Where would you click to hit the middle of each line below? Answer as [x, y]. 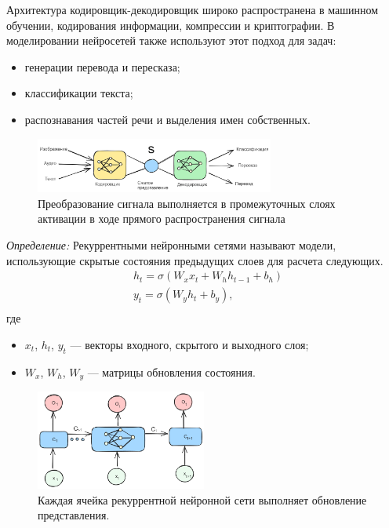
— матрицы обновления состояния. [171, 371]
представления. [74, 515]
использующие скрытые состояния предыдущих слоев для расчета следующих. [195, 260]
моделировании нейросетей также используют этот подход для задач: [171, 40]
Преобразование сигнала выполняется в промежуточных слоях [187, 203]
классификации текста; [79, 93]
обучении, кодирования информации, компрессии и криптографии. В [171, 25]
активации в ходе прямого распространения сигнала [162, 218]
